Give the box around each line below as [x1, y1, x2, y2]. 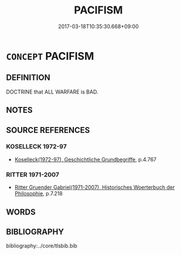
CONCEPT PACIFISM [6, 49, 94, 63]
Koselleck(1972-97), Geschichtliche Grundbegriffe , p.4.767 [14, 156, 157, 163]
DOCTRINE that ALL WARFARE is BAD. [6, 88, 98, 95]
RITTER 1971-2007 [6, 170, 60, 178]
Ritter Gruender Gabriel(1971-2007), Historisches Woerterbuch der [14, 184, 175, 191]
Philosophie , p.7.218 [14, 190, 63, 197]
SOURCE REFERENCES [6, 125, 90, 135]
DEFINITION [6, 73, 51, 82]
